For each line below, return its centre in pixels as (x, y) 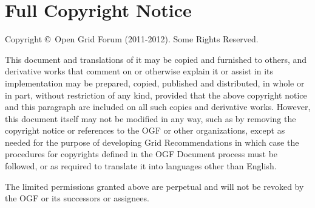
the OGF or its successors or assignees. (77, 198)
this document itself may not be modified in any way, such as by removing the (151, 118)
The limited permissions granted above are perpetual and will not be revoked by (154, 186)
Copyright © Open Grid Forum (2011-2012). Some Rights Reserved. (132, 39)
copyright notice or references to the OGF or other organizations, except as (145, 130)
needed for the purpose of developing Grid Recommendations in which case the (152, 142)
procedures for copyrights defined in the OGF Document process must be (141, 154)
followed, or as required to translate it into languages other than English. (141, 166)
